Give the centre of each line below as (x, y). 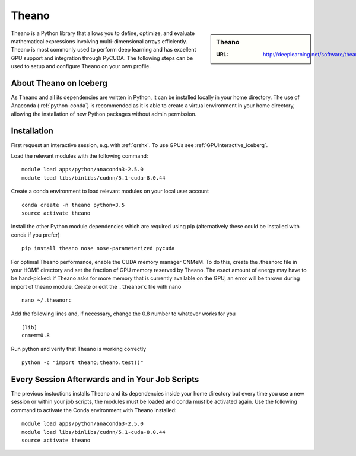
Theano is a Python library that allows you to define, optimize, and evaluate (103, 33)
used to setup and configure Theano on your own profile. (81, 66)
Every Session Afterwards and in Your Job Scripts (105, 379)
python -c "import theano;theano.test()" (82, 363)
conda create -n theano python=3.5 (73, 205)
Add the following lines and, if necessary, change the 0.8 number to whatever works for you (123, 314)
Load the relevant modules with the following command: (80, 156)
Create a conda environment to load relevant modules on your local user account (110, 191)
